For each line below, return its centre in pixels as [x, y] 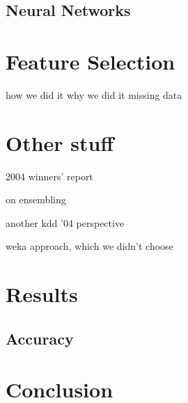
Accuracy [40, 338]
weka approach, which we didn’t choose [89, 246]
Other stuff [60, 142]
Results [42, 294]
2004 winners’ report [49, 176]
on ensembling [36, 199]
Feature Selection [91, 61]
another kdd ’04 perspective [65, 222]
